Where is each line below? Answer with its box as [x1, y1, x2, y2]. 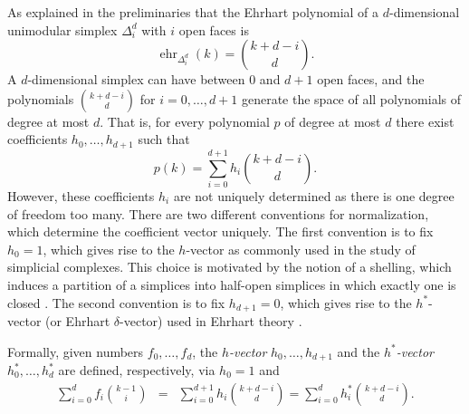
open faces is [178, 20, 249, 39]
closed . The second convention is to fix [7, 293, 225, 312]
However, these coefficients [7, 186, 155, 205]
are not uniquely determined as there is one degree [173, 186, 455, 205]
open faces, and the [317, 70, 425, 89]
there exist [396, 111, 455, 130]
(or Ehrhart [45, 311, 110, 330]
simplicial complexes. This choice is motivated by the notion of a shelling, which [7, 257, 452, 276]
